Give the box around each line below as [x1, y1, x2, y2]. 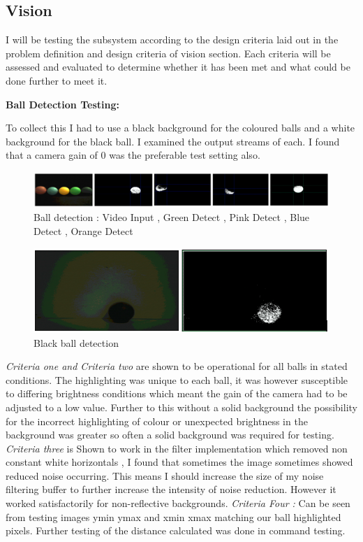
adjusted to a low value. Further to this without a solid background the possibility [6, 399, 357, 414]
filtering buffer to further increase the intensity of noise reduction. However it [6, 482, 336, 497]
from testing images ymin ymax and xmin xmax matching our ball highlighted [6, 509, 341, 524]
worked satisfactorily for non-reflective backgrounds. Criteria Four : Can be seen [6, 496, 350, 511]
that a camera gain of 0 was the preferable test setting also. [6, 148, 260, 162]
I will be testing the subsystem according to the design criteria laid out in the [6, 32, 339, 47]
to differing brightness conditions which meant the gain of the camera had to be [6, 386, 348, 401]
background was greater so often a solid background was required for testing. [6, 427, 334, 442]
